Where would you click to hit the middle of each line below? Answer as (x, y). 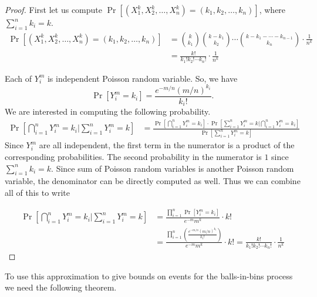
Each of (18, 78)
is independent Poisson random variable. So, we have (142, 78)
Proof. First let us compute (53, 9)
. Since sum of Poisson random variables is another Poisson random (173, 168)
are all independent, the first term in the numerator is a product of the (167, 145)
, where (272, 9)
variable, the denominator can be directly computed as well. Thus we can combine (153, 181)
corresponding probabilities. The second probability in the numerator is (133, 157)
